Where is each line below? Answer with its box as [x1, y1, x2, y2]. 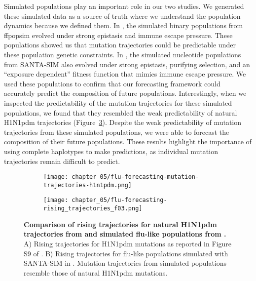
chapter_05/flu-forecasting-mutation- [72, 173, 199, 181]
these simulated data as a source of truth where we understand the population [4, 10, 241, 21]
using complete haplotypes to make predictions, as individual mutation [4, 146, 218, 156]
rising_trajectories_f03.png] [43, 205, 143, 212]
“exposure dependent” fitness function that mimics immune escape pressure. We [4, 69, 246, 79]
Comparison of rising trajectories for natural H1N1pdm [24, 219, 217, 229]
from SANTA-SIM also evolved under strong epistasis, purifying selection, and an [4, 59, 250, 69]
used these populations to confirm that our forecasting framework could [4, 78, 220, 88]
